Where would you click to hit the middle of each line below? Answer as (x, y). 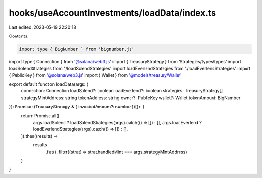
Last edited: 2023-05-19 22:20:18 (42, 27)
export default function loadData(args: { (49, 84)
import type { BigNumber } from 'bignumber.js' (77, 49)
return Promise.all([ (41, 116)
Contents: (19, 36)
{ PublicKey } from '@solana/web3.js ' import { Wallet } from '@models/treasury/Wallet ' (95, 75)
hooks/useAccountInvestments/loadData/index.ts (113, 13)
